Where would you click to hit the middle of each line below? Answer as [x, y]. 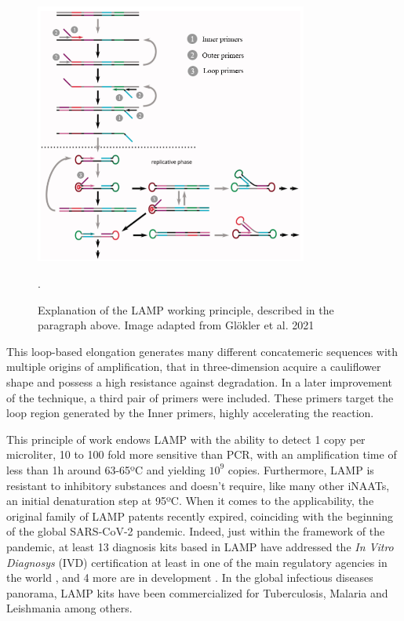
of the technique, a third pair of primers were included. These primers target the [200, 397]
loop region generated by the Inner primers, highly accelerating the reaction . [190, 413]
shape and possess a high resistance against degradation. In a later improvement [199, 381]
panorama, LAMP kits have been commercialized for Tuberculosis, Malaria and [197, 592]
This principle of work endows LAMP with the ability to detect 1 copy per [186, 439]
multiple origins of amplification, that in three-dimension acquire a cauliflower [194, 367]
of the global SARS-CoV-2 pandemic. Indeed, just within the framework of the [196, 531]
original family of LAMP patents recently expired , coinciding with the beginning [200, 516]
